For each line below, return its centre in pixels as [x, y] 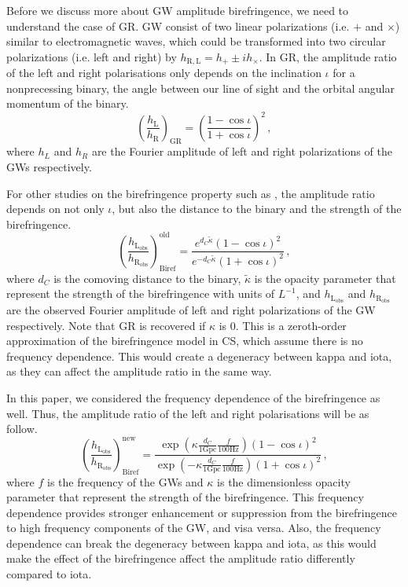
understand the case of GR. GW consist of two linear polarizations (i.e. [178, 26]
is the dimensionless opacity [284, 481]
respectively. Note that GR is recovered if [106, 325]
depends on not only [55, 209]
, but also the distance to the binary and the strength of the [257, 209]
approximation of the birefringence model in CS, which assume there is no [185, 341]
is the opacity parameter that [325, 278]
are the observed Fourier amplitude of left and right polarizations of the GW [191, 310]
